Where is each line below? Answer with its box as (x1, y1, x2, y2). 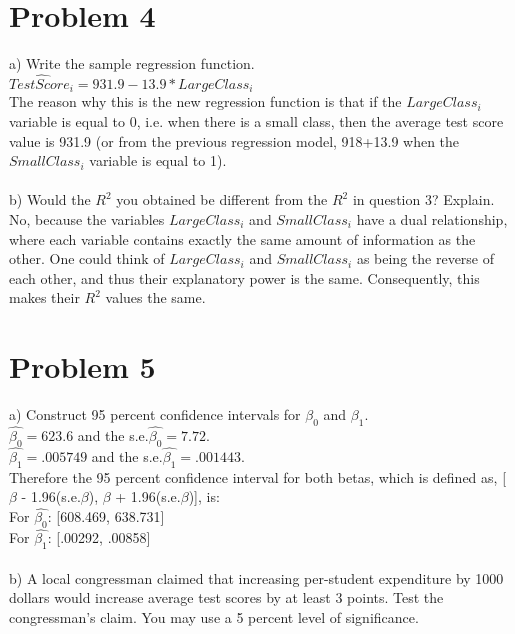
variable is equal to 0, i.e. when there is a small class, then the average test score (9, 110, 504, 131)
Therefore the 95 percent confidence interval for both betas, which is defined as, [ (9, 466, 507, 487)
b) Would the (9, 189, 91, 210)
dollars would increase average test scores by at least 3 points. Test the (9, 587, 444, 608)
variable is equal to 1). (89, 150, 227, 171)
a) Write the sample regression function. (9, 53, 255, 74)
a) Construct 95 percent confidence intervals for (9, 404, 301, 425)
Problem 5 (9, 346, 156, 387)
